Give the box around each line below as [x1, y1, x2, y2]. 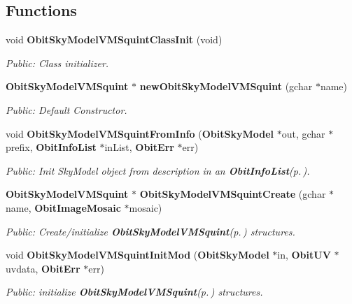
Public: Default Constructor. [6, 102, 127, 117]
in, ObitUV [277, 247, 331, 262]
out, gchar [281, 126, 325, 140]
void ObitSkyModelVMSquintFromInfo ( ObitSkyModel [6, 126, 274, 140]
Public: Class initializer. [6, 55, 109, 70]
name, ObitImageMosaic [6, 200, 121, 215]
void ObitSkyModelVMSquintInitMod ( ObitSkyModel [6, 247, 269, 262]
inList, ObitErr [104, 140, 174, 154]
